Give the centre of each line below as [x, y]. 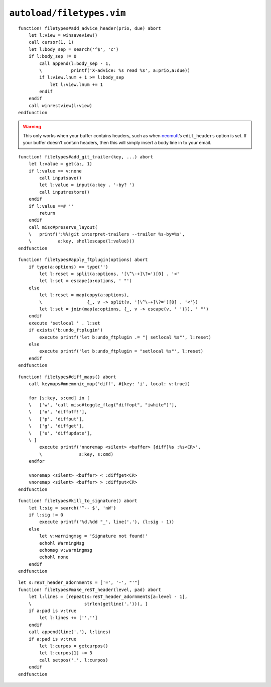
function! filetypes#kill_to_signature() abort [78, 501]
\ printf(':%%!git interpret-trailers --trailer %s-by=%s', [107, 234]
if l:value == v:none [55, 171]
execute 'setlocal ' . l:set [64, 323]
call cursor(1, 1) [51, 42]
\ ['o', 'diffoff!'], [58, 412]
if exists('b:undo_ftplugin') [65, 330]
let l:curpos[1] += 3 [66, 653]
